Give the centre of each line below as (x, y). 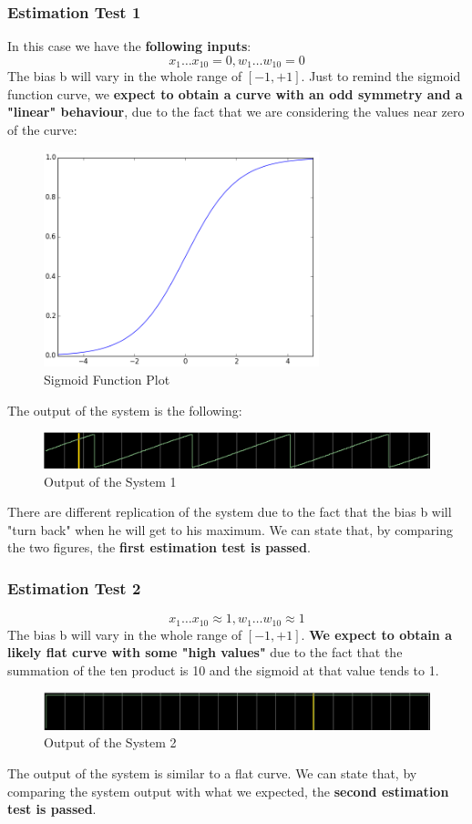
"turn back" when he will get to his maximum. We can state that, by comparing (231, 529)
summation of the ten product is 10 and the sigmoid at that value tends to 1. (223, 669)
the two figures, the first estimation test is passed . (159, 547)
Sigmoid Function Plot (107, 380)
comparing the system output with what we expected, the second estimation (228, 791)
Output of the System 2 (110, 742)
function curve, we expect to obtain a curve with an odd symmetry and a (235, 93)
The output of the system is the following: (125, 410)
